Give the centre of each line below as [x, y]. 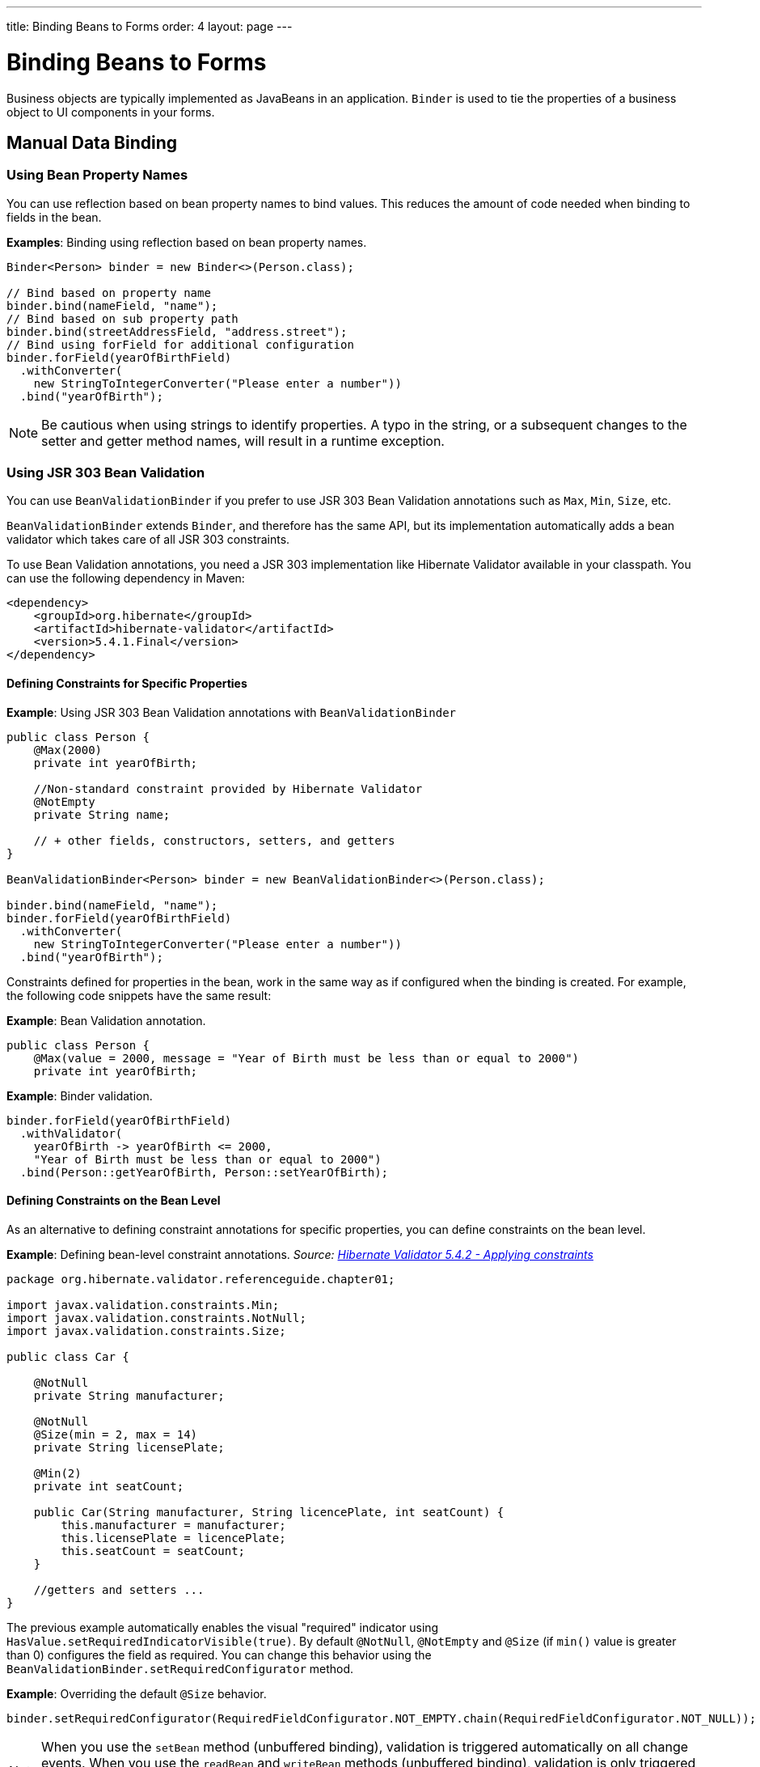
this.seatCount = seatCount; [153, 1551]
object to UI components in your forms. [111, 112]
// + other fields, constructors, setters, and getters [214, 840]
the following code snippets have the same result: [139, 995]
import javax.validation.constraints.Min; [143, 1305]
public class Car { [68, 1356]
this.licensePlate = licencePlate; [173, 1538]
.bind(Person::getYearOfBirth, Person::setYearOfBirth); [204, 1172]
